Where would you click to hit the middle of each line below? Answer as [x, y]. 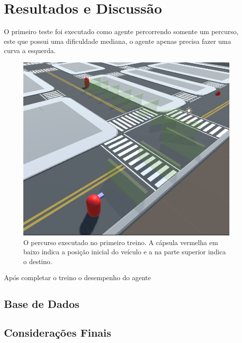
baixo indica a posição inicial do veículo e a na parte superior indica [125, 252]
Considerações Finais [58, 333]
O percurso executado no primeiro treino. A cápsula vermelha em [121, 242]
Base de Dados [42, 304]
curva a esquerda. [30, 50]
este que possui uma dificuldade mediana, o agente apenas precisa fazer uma [118, 41]
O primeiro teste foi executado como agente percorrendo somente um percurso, [121, 31]
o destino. [38, 261]
